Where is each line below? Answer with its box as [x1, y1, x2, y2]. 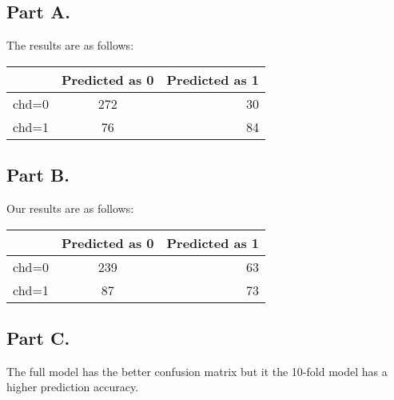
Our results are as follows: [6, 200, 134, 216]
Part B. [6, 162, 70, 187]
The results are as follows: [6, 37, 134, 54]
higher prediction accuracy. [6, 378, 139, 395]
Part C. [6, 325, 70, 350]
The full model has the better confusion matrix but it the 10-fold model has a [6, 362, 388, 379]
